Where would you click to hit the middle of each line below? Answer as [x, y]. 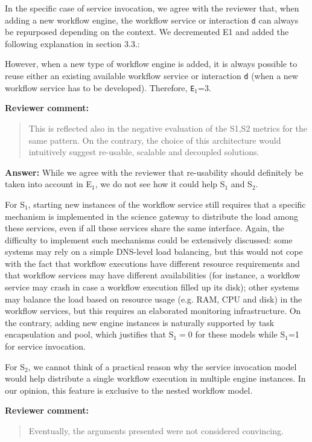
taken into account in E [49, 184]
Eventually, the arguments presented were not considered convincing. [156, 431]
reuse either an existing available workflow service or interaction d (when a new [151, 76]
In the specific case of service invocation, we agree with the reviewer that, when [152, 8]
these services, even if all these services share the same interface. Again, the [145, 228]
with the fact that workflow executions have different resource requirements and [152, 263]
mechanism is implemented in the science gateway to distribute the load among [152, 216]
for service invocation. [45, 346]
